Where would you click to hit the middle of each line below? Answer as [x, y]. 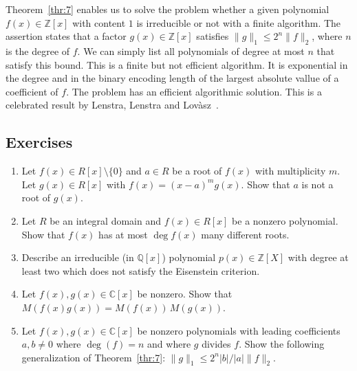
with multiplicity [291, 171]
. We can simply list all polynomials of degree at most [191, 50]
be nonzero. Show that [185, 294]
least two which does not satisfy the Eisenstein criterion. [141, 270]
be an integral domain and [106, 220]
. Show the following [282, 344]
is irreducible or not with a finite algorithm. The [239, 22]
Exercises [39, 142]
